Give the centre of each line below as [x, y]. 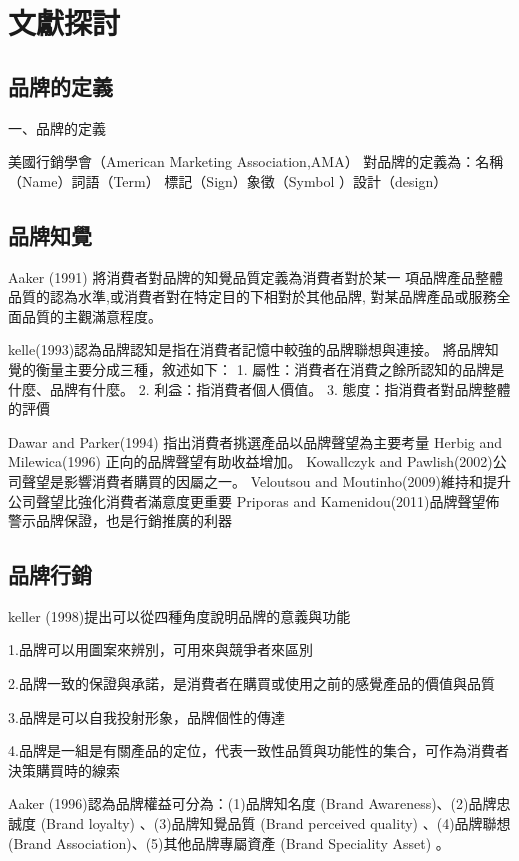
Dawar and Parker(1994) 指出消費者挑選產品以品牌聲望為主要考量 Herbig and [255, 441]
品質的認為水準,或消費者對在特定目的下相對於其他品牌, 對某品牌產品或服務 [252, 296]
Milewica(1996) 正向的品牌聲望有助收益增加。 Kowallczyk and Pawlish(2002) [250, 461]
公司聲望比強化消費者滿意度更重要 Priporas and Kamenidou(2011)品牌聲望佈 [254, 500]
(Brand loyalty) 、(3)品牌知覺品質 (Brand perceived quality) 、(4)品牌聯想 [275, 823]
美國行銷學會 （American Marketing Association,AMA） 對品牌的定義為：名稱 [256, 161]
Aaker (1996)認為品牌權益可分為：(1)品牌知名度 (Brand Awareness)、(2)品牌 [252, 803]
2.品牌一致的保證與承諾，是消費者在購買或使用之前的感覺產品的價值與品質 [251, 683]
